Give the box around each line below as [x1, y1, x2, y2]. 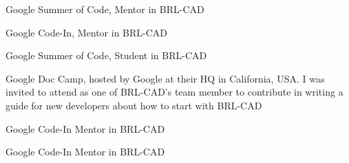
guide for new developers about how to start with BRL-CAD [6, 98, 262, 112]
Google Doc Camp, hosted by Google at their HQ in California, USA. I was [6, 71, 325, 85]
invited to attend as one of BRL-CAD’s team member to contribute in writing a [6, 85, 343, 99]
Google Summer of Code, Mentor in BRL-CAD [6, 2, 204, 16]
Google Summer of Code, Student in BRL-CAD [6, 48, 207, 63]
